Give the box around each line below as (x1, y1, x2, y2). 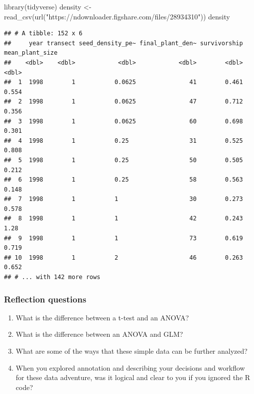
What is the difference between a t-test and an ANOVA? (15, 312, 189, 322)
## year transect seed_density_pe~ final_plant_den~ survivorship (4, 39, 243, 47)
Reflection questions (4, 293, 87, 305)
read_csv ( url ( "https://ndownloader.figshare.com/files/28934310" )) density (4, 11, 230, 21)
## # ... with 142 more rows (4, 274, 101, 281)
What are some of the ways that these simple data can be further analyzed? (15, 346, 248, 356)
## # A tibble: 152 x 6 (4, 30, 83, 37)
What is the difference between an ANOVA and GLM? (15, 329, 183, 339)
